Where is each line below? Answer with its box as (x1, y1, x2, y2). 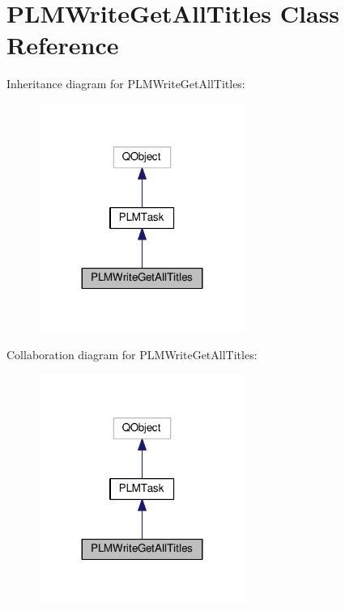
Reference (6, 28, 119, 61)
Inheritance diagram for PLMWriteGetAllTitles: (6, 75, 245, 92)
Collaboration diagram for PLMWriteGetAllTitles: (6, 346, 258, 363)
